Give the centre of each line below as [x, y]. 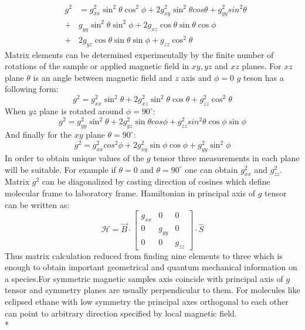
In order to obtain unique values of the [74, 158]
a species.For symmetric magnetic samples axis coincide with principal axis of [144, 278]
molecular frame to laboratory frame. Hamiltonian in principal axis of [130, 193]
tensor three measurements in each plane [226, 158]
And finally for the [38, 135]
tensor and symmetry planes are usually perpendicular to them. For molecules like [152, 290]
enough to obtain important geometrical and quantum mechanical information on [151, 267]
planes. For [262, 66]
